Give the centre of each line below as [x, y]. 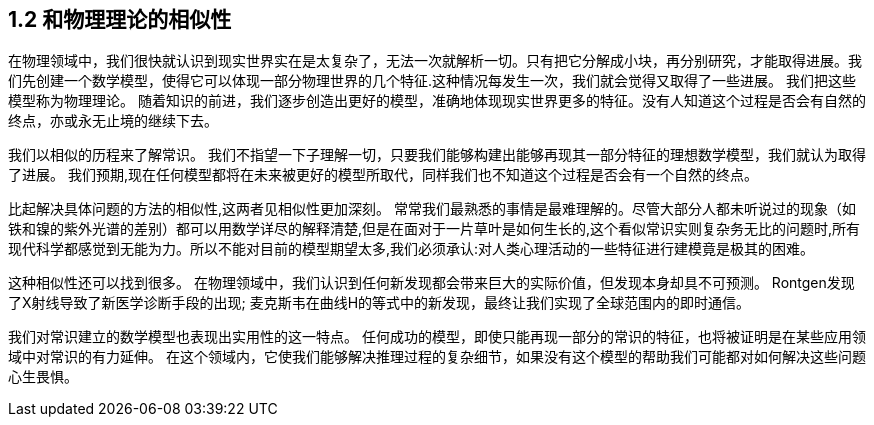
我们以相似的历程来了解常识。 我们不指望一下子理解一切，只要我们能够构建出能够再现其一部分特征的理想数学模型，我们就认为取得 [437, 155]
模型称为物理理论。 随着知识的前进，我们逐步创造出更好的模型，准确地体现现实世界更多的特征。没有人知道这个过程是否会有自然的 [437, 101]
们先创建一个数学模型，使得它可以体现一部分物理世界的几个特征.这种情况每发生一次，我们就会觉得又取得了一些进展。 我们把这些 [432, 81]
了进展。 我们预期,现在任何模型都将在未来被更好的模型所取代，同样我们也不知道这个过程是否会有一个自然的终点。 [383, 175]
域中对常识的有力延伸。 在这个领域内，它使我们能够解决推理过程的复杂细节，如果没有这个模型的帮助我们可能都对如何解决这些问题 [437, 357]
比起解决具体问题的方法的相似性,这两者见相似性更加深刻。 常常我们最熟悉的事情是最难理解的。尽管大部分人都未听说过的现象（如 [432, 209]
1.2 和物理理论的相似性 [120, 19]
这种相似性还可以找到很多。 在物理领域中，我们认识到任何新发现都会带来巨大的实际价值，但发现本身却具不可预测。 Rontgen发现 [431, 283]
